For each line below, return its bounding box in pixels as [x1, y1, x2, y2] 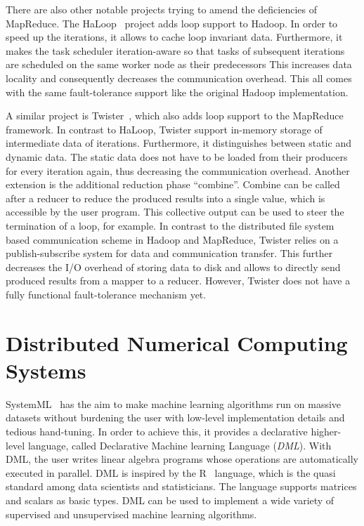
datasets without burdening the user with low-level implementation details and [6, 410, 345, 425]
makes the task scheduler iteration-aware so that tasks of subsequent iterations [6, 43, 345, 58]
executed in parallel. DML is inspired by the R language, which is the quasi [6, 465, 336, 480]
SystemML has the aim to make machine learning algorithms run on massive [6, 396, 342, 411]
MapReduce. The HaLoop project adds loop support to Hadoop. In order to [6, 15, 338, 30]
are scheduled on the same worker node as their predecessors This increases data [6, 57, 352, 72]
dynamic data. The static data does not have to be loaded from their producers [6, 149, 348, 164]
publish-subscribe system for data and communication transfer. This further [6, 246, 333, 261]
